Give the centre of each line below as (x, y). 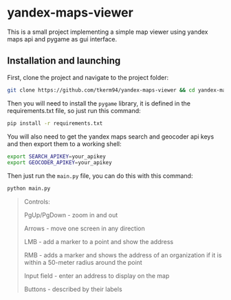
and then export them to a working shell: (64, 143)
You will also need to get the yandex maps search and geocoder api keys (111, 137)
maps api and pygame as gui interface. (62, 39)
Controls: (37, 202)
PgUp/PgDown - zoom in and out (71, 215)
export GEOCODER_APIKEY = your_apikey (59, 163)
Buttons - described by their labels (73, 289)
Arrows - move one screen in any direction (85, 228)
